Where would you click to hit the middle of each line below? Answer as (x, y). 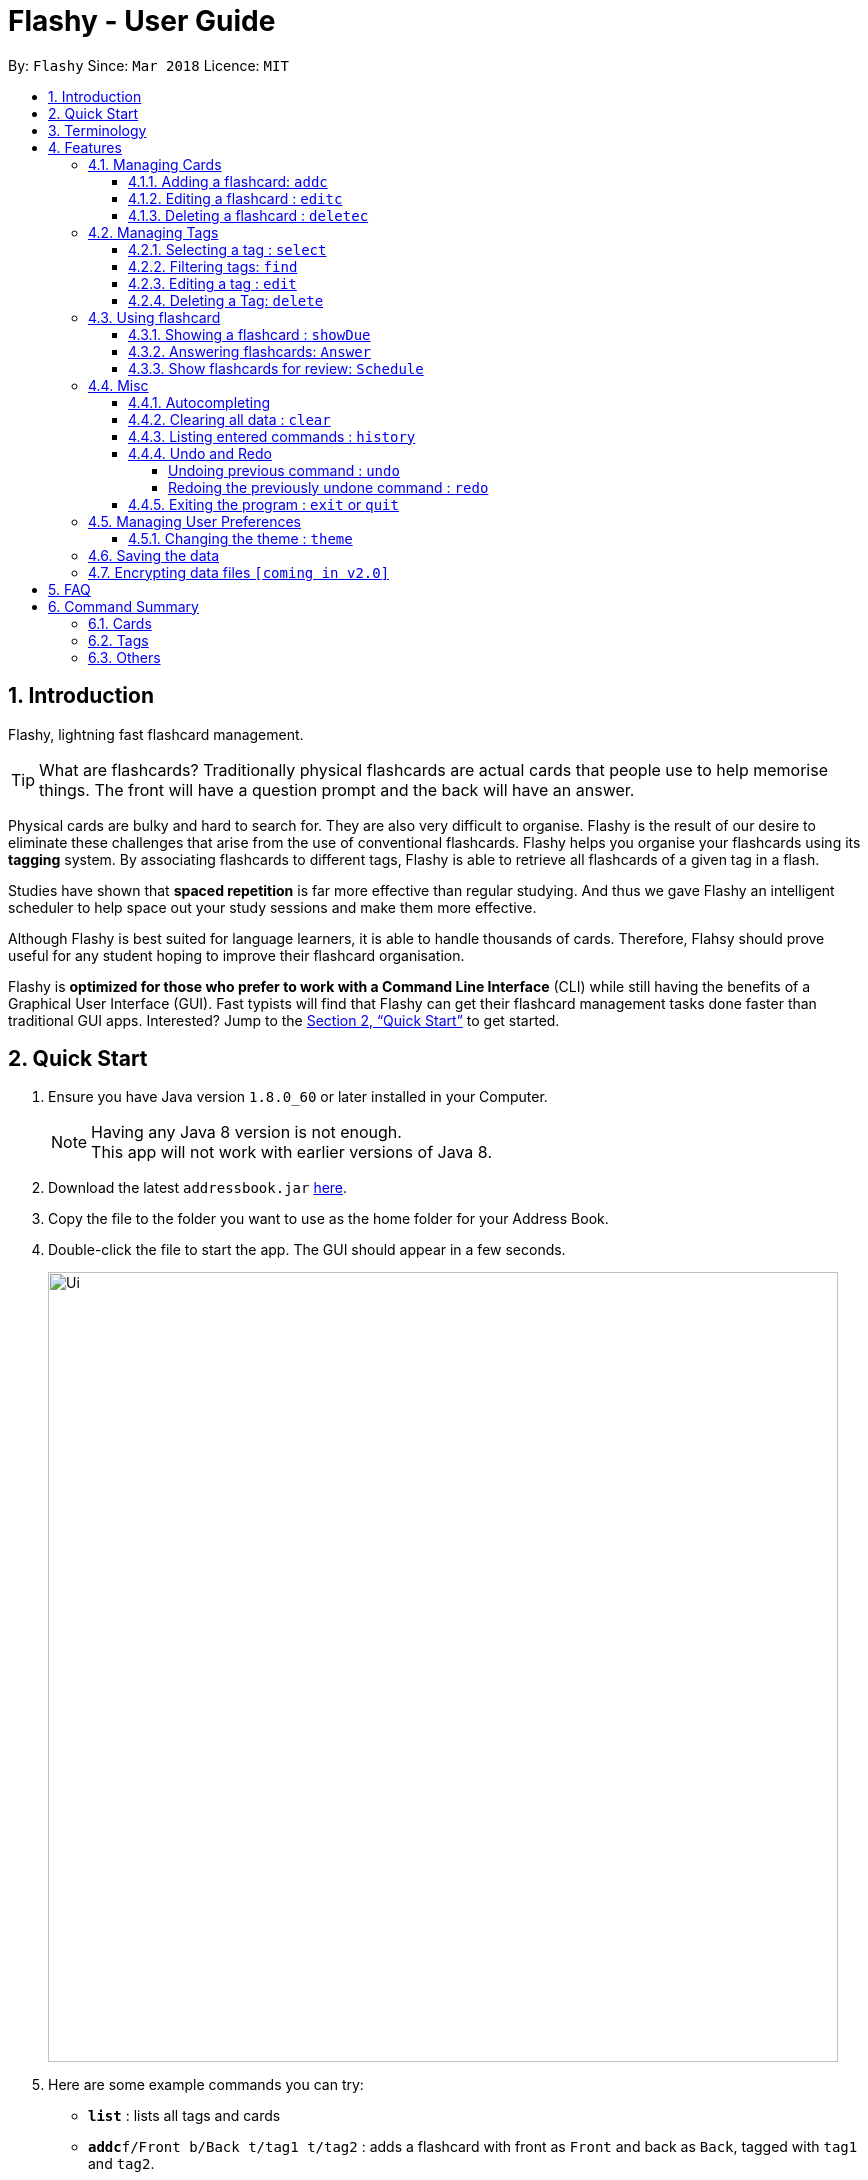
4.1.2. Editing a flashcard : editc (235, 198)
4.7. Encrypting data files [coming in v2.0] (239, 572)
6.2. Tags (118, 640)
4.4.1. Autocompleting (199, 402)
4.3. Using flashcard (154, 317)
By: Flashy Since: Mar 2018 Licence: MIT (148, 65)
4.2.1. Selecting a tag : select (227, 249)
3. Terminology (97, 130)
